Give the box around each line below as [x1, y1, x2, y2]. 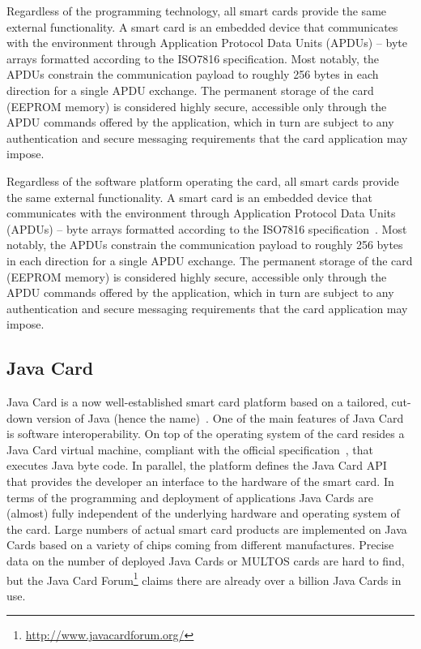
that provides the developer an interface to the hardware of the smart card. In [6, 473, 394, 490]
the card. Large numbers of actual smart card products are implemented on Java [6, 520, 407, 537]
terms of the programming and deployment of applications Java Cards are [6, 488, 373, 505]
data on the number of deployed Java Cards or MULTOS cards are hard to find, [6, 552, 405, 569]
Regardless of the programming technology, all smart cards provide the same [6, 2, 387, 19]
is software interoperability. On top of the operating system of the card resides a [6, 425, 405, 442]
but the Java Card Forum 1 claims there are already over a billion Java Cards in [6, 569, 402, 588]
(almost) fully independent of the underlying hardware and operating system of [6, 505, 400, 522]
